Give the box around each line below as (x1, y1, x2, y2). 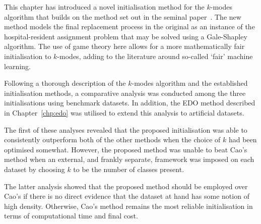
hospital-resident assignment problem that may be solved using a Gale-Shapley (4, 31, 247, 41)
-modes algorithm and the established (132, 78, 248, 88)
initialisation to (4, 50, 51, 61)
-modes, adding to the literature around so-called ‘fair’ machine (57, 50, 253, 61)
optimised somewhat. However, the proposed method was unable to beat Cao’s (4, 144, 247, 154)
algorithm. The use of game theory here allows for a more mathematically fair (4, 41, 245, 51)
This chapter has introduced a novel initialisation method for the (4, 2, 205, 12)
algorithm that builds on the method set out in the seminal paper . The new (4, 11, 241, 22)
